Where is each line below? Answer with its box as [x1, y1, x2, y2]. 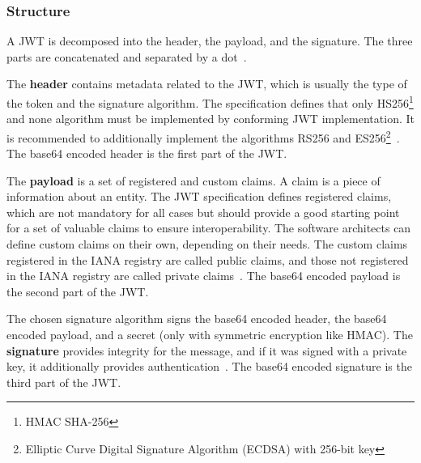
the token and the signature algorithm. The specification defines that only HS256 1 [6, 92, 414, 111]
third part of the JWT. [6, 373, 121, 390]
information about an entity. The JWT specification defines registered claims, [6, 188, 392, 205]
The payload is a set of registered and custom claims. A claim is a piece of [6, 172, 381, 189]
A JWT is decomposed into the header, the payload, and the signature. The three [6, 32, 413, 49]
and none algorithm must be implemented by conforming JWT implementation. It [6, 110, 415, 127]
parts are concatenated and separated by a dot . [6, 48, 247, 65]
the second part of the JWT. [6, 282, 149, 299]
